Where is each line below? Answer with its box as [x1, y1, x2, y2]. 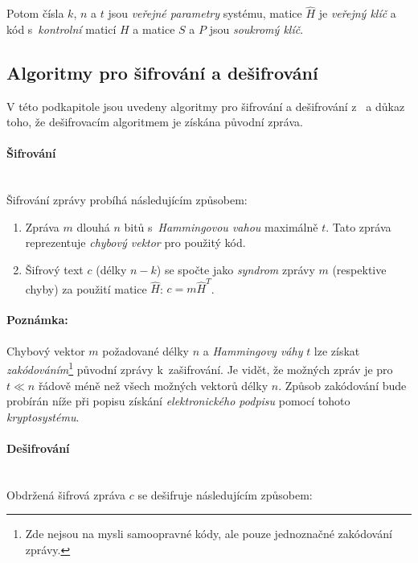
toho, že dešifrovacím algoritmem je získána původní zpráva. [6, 113, 303, 130]
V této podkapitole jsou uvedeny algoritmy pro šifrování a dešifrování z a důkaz [6, 97, 405, 114]
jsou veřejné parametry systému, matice [108, 5, 302, 22]
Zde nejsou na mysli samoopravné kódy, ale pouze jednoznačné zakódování [25, 525, 392, 542]
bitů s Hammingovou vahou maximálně [124, 218, 318, 235]
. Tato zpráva [326, 218, 391, 235]
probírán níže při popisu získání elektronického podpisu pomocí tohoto [6, 392, 350, 409]
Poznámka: [6, 311, 68, 328]
